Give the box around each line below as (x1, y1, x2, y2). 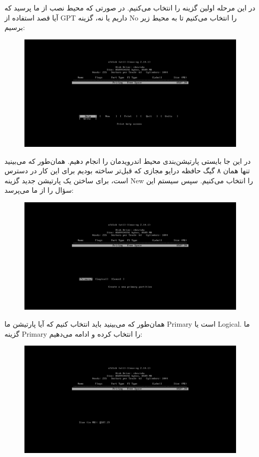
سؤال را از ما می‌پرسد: (4, 185, 74, 195)
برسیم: (4, 22, 25, 32)
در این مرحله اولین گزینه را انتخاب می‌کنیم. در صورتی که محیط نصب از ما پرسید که (4, 2, 256, 12)
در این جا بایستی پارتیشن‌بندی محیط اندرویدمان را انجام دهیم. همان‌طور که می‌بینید (4, 155, 251, 166)
